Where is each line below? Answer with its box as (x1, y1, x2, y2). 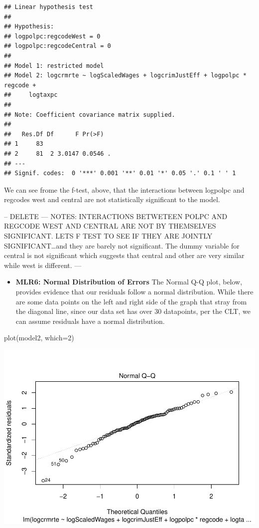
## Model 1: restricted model (4, 62, 104, 69)
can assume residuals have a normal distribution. (15, 315, 165, 326)
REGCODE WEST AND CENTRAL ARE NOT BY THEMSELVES (4, 221, 216, 231)
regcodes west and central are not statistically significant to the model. (4, 194, 220, 205)
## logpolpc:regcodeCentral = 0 (4, 42, 111, 50)
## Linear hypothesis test (4, 3, 93, 10)
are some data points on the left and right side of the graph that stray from (15, 296, 247, 306)
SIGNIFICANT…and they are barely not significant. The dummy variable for (4, 240, 240, 251)
